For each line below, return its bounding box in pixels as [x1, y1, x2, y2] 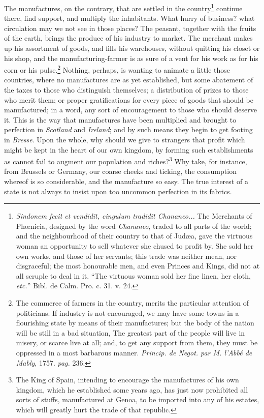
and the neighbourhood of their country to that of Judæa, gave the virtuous [16, 230, 253, 241]
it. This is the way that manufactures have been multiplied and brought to [4, 114, 237, 125]
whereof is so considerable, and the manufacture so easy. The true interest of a [4, 176, 248, 187]
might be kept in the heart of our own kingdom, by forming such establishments [4, 144, 253, 155]
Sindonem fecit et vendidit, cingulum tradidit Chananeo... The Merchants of [16, 211, 252, 221]
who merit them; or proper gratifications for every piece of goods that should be [4, 94, 253, 105]
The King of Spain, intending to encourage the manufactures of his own [16, 374, 239, 385]
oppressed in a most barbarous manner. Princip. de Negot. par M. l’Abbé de [16, 347, 252, 357]
